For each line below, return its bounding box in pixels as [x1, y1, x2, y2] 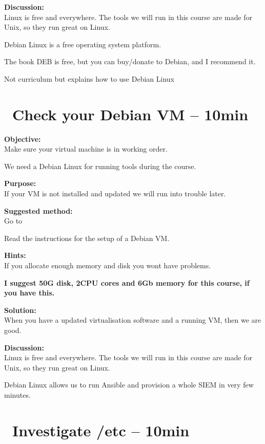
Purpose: [4, 178, 36, 189]
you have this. [4, 287, 55, 298]
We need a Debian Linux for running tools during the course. [4, 160, 196, 171]
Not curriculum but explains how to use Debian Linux [4, 73, 174, 84]
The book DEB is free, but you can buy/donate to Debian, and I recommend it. [4, 56, 256, 67]
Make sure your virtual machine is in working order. [4, 143, 168, 154]
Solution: [4, 304, 36, 315]
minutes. [4, 389, 31, 400]
